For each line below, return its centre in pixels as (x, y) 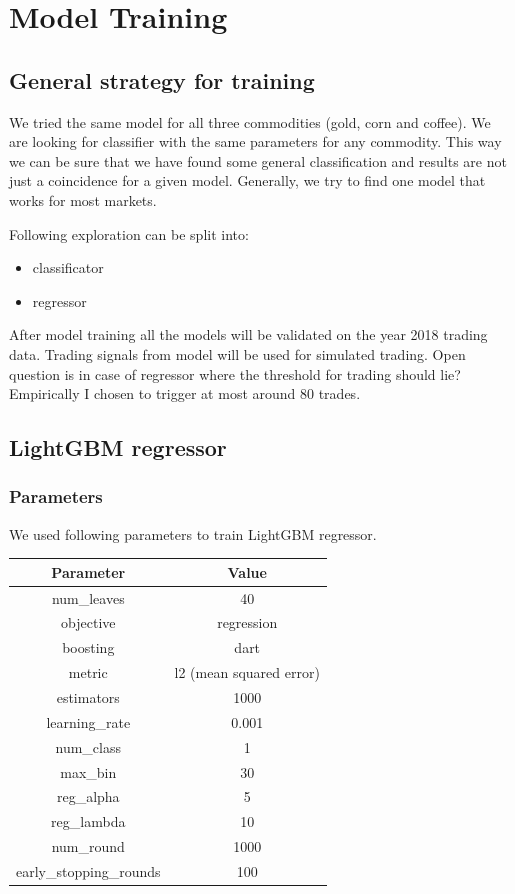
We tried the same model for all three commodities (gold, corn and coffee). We (250, 121)
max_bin (88, 771)
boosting (88, 647)
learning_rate (88, 721)
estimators (88, 697)
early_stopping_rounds (88, 870)
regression (247, 622)
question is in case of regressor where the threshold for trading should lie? (235, 373)
